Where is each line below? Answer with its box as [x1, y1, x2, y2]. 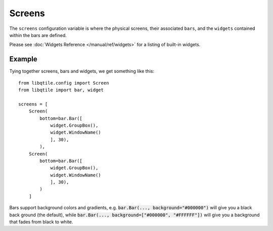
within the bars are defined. [9, 32, 67, 38]
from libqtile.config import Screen [18, 80, 109, 86]
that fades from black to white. [9, 219, 73, 225]
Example [9, 55, 37, 63]
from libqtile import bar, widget [18, 87, 104, 93]
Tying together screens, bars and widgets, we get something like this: [9, 68, 154, 74]
